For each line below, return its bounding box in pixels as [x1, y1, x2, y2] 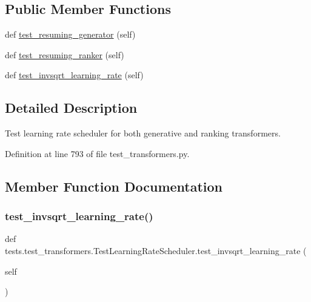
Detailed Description [5, 98, 138, 117]
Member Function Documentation [5, 176, 223, 195]
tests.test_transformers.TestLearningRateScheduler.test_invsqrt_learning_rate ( [5, 244, 307, 257]
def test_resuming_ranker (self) [5, 48, 124, 61]
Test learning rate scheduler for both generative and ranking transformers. [5, 127, 281, 139]
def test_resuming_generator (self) [5, 28, 136, 41]
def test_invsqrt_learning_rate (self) [5, 69, 144, 81]
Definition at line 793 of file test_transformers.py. [5, 147, 190, 159]
